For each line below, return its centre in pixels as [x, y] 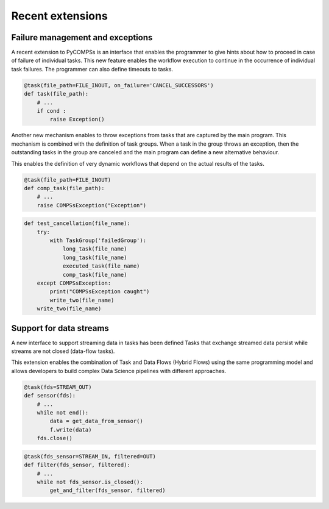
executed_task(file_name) [101, 266]
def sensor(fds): [50, 396]
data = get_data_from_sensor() [96, 421]
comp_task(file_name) [95, 275]
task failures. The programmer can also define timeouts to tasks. [92, 69]
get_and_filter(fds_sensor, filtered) [108, 490]
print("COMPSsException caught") [100, 292]
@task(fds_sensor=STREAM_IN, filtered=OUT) [90, 456]
